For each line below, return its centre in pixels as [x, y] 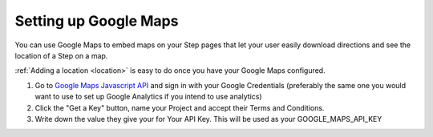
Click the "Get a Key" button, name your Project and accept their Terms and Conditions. [180, 107]
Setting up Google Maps [97, 21]
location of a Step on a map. [61, 55]
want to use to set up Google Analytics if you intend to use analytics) [148, 97]
